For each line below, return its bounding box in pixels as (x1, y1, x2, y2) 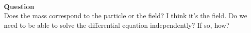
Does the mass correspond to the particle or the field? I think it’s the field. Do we (4, 11, 248, 21)
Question (4, 1, 34, 11)
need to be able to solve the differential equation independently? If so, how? (4, 20, 230, 30)
